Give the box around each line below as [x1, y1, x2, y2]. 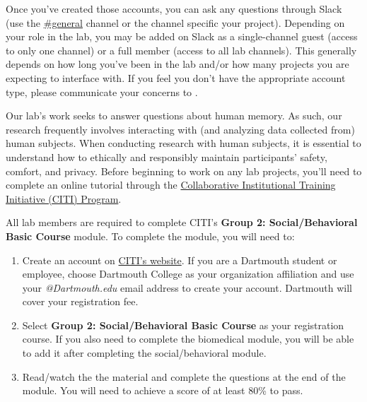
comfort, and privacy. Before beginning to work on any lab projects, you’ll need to [6, 163, 362, 178]
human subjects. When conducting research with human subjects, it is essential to [6, 136, 361, 150]
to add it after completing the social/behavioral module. [22, 345, 267, 360]
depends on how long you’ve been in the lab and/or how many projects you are [6, 57, 349, 71]
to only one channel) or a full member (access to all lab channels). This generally [6, 42, 357, 57]
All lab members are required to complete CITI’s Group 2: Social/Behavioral [6, 215, 358, 230]
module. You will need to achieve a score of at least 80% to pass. [22, 383, 303, 398]
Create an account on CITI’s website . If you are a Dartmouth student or [22, 252, 337, 267]
